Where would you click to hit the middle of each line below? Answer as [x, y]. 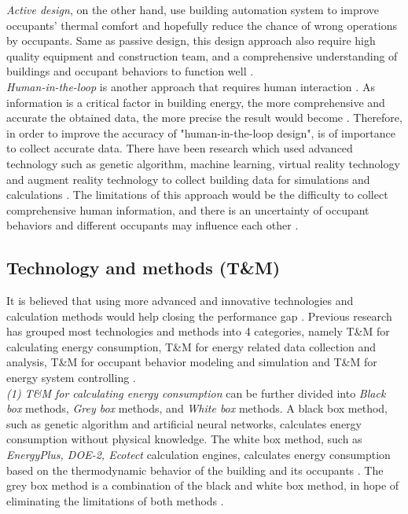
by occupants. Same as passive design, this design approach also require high [191, 40]
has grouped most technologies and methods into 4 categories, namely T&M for [198, 331]
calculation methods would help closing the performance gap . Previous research [199, 316]
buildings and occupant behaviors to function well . [130, 71]
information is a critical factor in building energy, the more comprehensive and [196, 102]
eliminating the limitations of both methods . [115, 500]
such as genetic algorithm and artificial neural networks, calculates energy [184, 423]
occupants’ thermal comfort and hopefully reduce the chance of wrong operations [202, 25]
